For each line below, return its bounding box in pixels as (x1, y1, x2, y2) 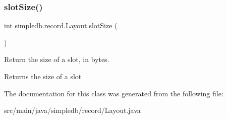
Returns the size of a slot (4, 71, 82, 81)
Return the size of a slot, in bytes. (4, 54, 109, 65)
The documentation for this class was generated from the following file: (4, 88, 223, 98)
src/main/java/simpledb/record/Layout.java (4, 105, 141, 115)
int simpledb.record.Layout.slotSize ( (4, 20, 118, 31)
